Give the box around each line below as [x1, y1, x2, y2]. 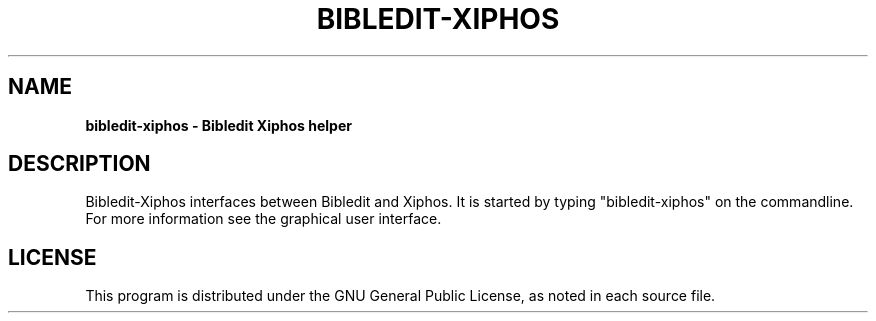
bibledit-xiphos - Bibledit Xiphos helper [85, 116, 352, 134]
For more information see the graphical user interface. [85, 210, 442, 228]
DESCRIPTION [8, 151, 151, 177]
